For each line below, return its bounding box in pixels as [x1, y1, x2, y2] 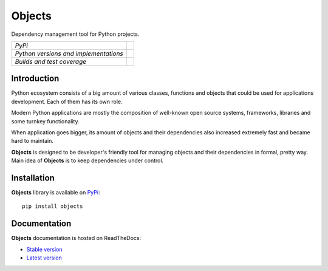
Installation [11, 173, 55, 183]
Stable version [26, 245, 63, 253]
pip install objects [22, 203, 83, 210]
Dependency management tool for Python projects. [11, 30, 140, 38]
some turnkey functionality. [11, 117, 80, 125]
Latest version [26, 254, 62, 261]
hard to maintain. [11, 137, 54, 145]
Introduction [11, 74, 60, 84]
